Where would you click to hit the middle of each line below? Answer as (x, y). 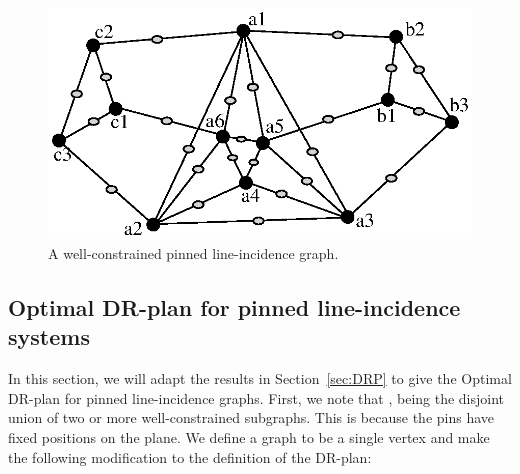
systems (49, 336)
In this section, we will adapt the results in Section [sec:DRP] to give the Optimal (260, 378)
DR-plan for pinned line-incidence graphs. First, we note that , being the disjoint (256, 397)
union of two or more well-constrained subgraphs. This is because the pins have (251, 417)
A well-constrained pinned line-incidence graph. (193, 252)
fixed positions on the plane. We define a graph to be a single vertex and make (249, 436)
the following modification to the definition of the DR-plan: (190, 456)
